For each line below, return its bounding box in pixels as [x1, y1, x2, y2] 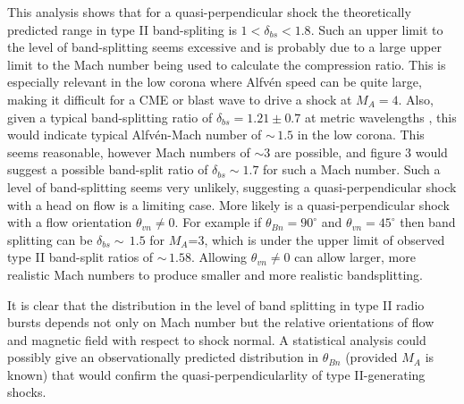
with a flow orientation [7, 213, 132, 231]
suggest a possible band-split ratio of [7, 160, 208, 179]
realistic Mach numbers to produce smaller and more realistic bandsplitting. [7, 265, 423, 283]
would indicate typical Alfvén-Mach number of [7, 125, 262, 144]
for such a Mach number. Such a [263, 160, 441, 179]
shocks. [7, 383, 46, 401]
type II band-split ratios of [7, 248, 154, 266]
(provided [345, 348, 398, 366]
